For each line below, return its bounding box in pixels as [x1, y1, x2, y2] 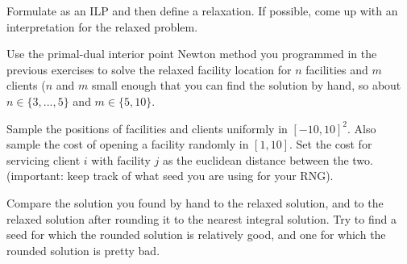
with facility [91, 151, 151, 168]
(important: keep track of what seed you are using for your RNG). [6, 167, 334, 184]
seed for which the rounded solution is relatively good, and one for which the [6, 226, 386, 243]
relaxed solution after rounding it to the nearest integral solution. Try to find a [6, 210, 397, 227]
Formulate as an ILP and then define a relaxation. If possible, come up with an [6, 2, 398, 19]
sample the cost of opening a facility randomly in [6, 136, 249, 153]
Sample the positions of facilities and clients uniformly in [6, 119, 288, 136]
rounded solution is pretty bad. [6, 241, 160, 258]
